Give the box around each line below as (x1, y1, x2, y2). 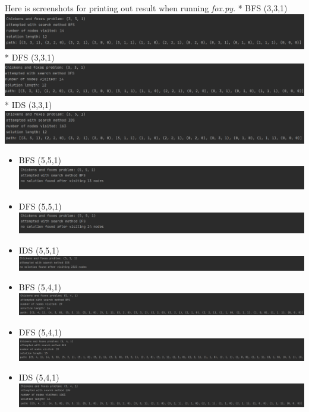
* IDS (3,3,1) (5, 99, 52, 111)
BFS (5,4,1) (18, 281, 61, 293)
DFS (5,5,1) (18, 199, 62, 212)
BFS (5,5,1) (18, 154, 61, 166)
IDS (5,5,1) (18, 243, 59, 256)
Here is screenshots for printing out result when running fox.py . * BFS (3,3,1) (5, 2, 288, 14)
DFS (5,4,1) (18, 326, 62, 338)
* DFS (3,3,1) (5, 51, 55, 64)
